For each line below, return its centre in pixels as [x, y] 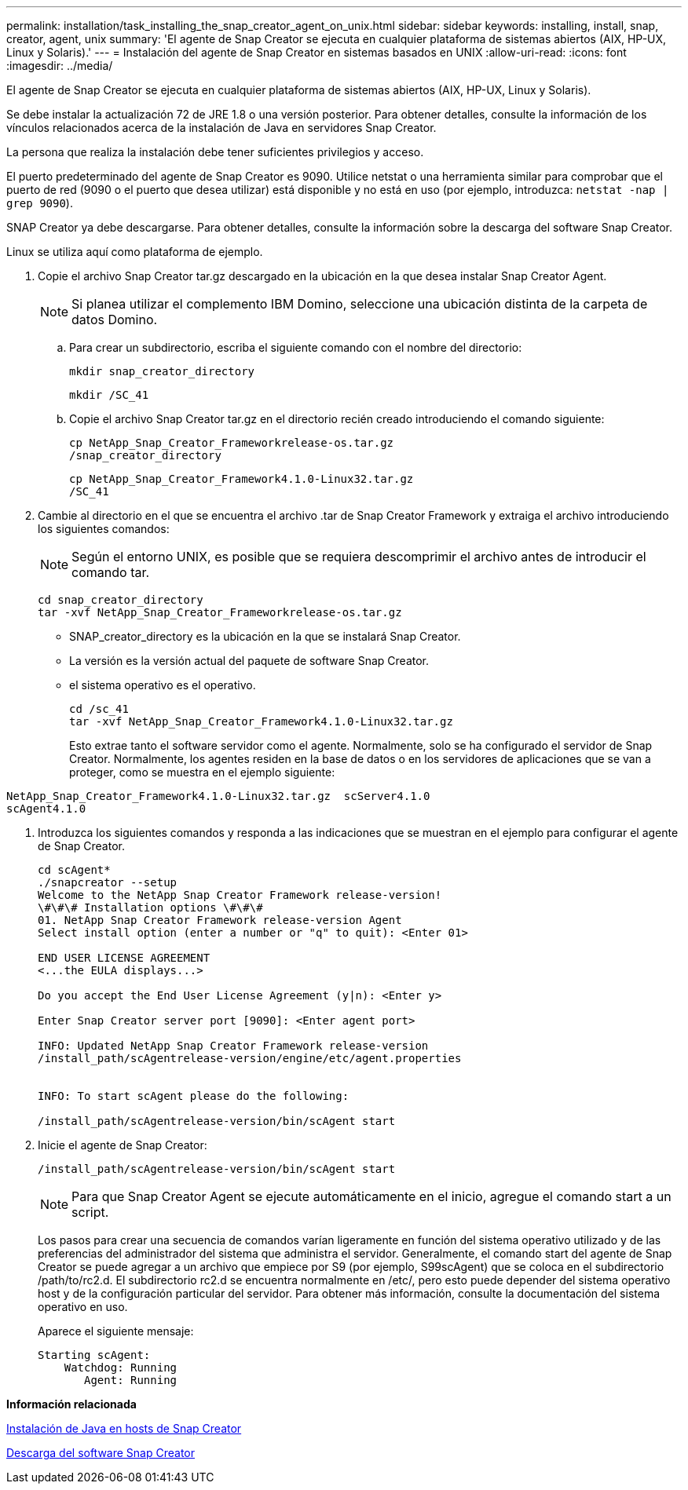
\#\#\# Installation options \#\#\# [150, 908]
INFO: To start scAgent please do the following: [194, 1096]
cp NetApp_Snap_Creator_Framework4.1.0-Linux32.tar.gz [242, 479]
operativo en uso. [83, 1307]
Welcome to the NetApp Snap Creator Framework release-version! [240, 895]
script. [90, 1212]
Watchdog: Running [121, 1368]
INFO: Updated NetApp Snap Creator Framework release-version [233, 1046]
